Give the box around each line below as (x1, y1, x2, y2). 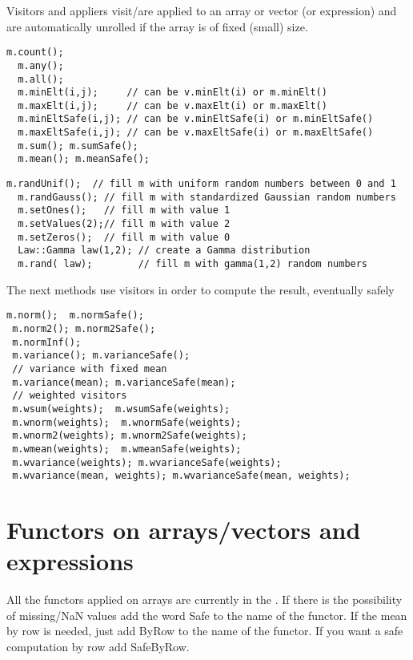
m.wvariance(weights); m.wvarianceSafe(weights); (12, 456, 282, 468)
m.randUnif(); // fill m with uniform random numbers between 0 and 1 (6, 178, 396, 190)
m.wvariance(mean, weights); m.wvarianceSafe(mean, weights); (12, 470, 351, 482)
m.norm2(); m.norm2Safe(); (12, 322, 156, 334)
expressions (6, 545, 134, 577)
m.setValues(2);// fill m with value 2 (18, 218, 231, 230)
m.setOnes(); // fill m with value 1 (18, 204, 231, 217)
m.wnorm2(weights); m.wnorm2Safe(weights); (12, 430, 247, 442)
